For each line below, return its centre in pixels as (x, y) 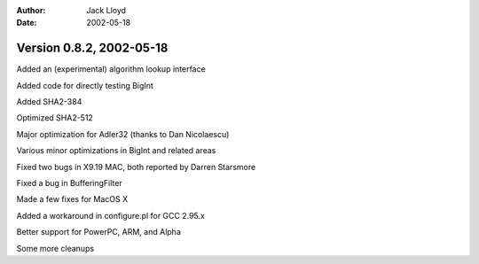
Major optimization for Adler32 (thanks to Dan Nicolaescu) (123, 134)
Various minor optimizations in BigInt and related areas (116, 151)
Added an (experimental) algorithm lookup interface (111, 69)
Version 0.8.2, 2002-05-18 (92, 48)
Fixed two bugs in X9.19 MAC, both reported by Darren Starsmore (136, 167)
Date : (27, 23)
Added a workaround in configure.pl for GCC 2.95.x (111, 215)
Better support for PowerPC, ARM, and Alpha (98, 232)
